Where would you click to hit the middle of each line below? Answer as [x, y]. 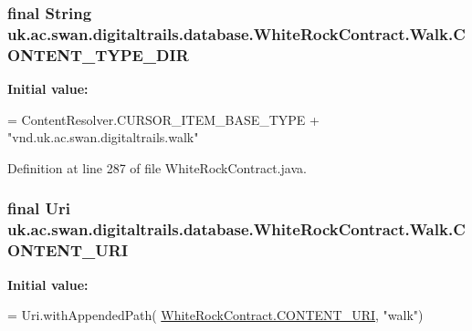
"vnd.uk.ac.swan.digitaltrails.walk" [103, 137]
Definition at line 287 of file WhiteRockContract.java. [157, 167]
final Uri [39, 208]
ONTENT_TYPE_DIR [98, 54]
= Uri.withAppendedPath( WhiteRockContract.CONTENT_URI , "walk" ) [215, 315]
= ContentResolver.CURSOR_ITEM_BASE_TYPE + [163, 119]
